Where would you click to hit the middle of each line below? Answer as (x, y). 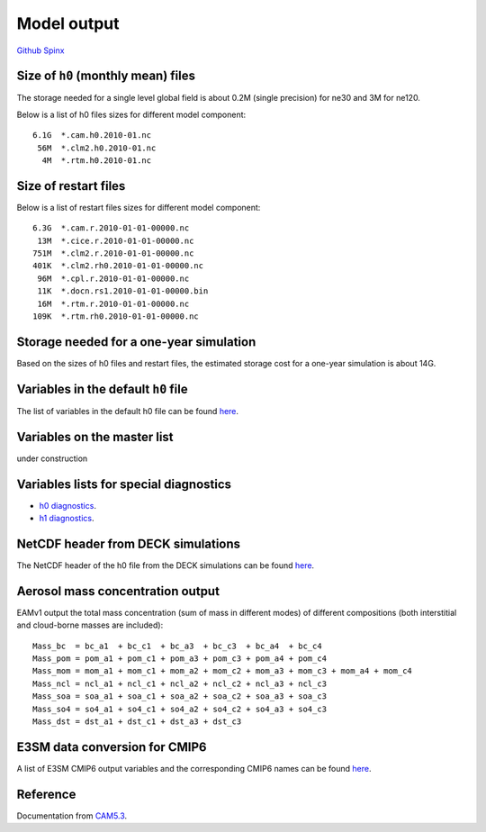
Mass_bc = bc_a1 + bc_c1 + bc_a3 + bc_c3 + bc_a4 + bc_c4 (178, 646)
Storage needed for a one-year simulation (136, 342)
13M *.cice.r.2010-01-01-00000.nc (116, 240)
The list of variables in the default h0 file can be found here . (127, 411)
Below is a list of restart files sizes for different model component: (139, 207)
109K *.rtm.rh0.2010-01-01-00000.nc (116, 317)
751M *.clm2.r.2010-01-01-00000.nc (113, 253)
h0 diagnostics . (67, 505)
